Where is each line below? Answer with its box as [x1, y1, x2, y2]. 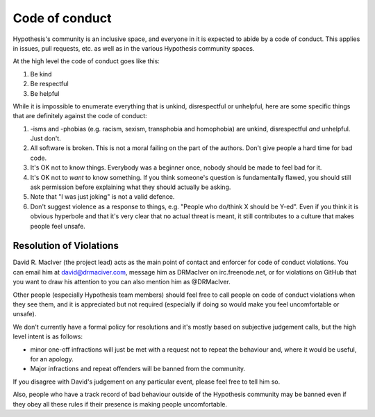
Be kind [30, 69, 52, 78]
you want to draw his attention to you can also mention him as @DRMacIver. [12, 278, 231, 286]
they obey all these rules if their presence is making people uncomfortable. [12, 400, 227, 408]
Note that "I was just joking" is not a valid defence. [30, 193, 175, 201]
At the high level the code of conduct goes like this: [12, 57, 160, 65]
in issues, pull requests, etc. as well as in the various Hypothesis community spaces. [12, 44, 255, 52]
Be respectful [30, 80, 69, 88]
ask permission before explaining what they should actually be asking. [30, 183, 231, 191]
